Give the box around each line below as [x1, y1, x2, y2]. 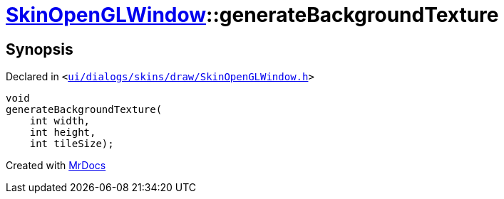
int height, [29, 127, 96, 139]
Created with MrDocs [6, 159, 106, 172]
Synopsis [6, 40, 73, 58]
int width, [29, 115, 91, 127]
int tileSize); [29, 138, 114, 150]
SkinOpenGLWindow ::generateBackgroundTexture [6, 3, 499, 27]
